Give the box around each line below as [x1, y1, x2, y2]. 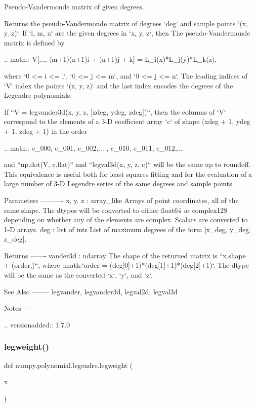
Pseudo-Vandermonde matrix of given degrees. [4, 1, 144, 11]
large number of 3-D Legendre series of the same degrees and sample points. [4, 178, 234, 189]
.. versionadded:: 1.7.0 [4, 319, 70, 329]
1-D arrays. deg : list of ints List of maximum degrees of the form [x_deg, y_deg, [4, 224, 251, 234]
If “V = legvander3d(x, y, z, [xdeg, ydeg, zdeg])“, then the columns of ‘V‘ [4, 106, 226, 117]
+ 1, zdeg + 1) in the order [4, 125, 87, 136]
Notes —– [4, 303, 34, 313]
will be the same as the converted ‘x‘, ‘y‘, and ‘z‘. [4, 270, 153, 280]
